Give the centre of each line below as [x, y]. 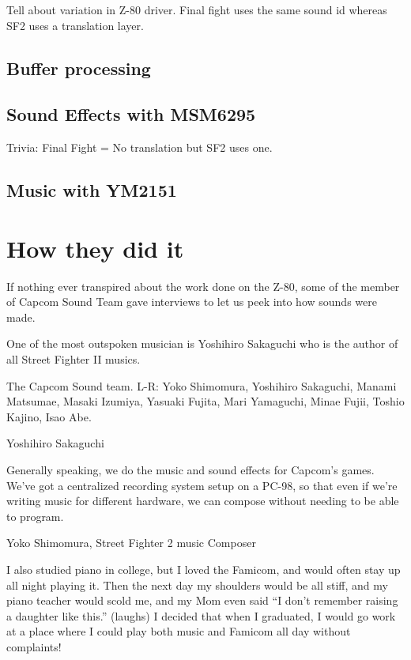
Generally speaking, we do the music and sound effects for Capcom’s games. [190, 470]
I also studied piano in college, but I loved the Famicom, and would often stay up [204, 569]
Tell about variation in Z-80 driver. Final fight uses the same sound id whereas [197, 9]
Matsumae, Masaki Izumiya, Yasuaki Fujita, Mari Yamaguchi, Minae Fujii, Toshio [205, 401]
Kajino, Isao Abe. [49, 416]
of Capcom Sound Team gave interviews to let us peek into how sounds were [192, 302]
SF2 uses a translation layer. [75, 25]
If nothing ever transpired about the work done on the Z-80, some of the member [203, 286]
